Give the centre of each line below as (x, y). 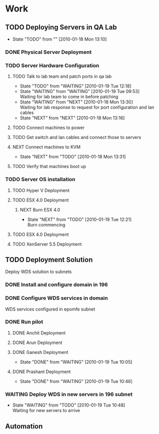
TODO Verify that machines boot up (49, 166)
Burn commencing (46, 224)
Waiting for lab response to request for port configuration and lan (87, 107)
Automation (24, 426)
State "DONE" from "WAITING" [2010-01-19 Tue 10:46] (76, 381)
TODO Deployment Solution (49, 260)
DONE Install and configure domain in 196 (57, 284)
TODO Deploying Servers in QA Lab (61, 27)
